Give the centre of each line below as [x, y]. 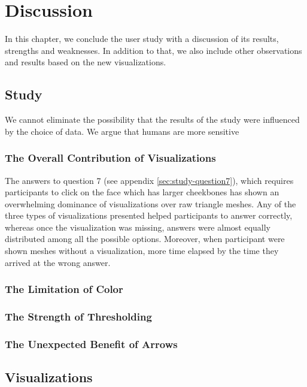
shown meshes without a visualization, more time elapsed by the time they [142, 251]
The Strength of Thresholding [78, 317]
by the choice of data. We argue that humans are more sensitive [122, 131]
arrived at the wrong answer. [58, 262]
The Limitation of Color [64, 289]
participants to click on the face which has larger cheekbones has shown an [142, 192]
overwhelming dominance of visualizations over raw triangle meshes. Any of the [151, 203]
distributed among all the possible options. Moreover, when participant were [145, 239]
